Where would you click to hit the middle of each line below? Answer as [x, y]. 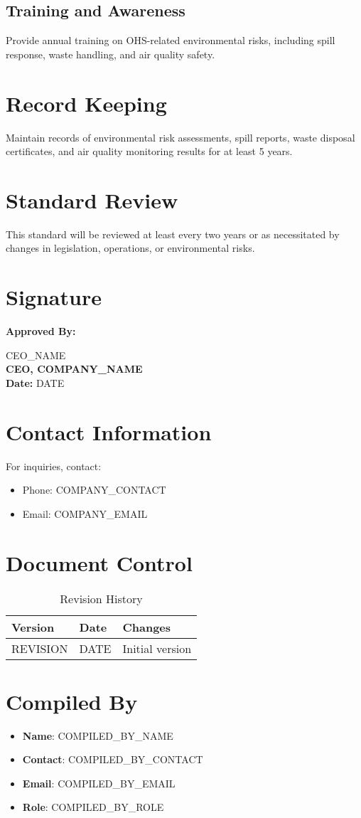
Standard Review [92, 200]
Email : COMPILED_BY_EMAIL [99, 783]
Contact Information [109, 431]
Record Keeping [86, 103]
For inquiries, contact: [54, 466]
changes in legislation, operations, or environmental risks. [130, 248]
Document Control [99, 562]
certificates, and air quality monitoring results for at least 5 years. [149, 151]
